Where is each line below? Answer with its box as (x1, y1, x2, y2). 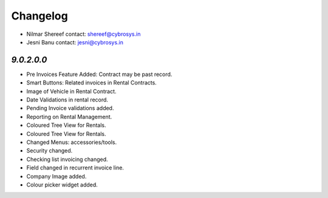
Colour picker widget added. (26, 181, 98, 188)
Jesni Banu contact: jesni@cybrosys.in (26, 38, 124, 46)
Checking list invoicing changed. (26, 155, 109, 163)
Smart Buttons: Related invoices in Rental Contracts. (26, 79, 157, 86)
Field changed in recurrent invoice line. (26, 164, 125, 171)
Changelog (11, 9, 68, 22)
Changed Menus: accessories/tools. (26, 138, 117, 146)
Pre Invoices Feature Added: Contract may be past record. (26, 70, 173, 78)
